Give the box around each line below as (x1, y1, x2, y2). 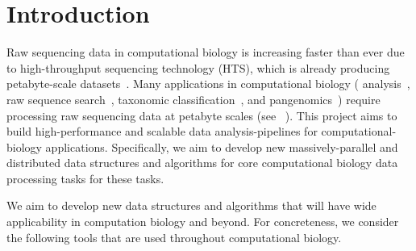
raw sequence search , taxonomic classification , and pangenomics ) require (6, 90, 381, 107)
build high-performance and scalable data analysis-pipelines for (6, 123, 318, 140)
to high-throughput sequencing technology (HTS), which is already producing (6, 59, 390, 76)
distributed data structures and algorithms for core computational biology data (6, 154, 398, 171)
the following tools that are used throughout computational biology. (6, 228, 342, 245)
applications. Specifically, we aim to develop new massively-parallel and (45, 138, 398, 155)
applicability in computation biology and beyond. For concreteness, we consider (6, 213, 399, 230)
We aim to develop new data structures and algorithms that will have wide (6, 197, 376, 214)
